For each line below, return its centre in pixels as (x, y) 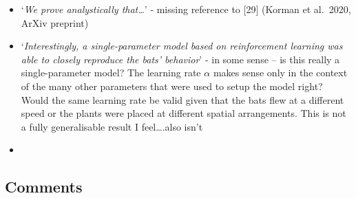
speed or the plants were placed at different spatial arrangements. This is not (184, 113)
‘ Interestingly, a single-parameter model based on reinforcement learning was (182, 46)
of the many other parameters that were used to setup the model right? (172, 86)
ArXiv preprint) (55, 22)
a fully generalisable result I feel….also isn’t (112, 126)
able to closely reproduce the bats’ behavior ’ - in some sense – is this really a (180, 59)
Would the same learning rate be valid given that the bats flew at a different (182, 99)
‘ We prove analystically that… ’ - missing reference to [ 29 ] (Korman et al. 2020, (186, 9)
